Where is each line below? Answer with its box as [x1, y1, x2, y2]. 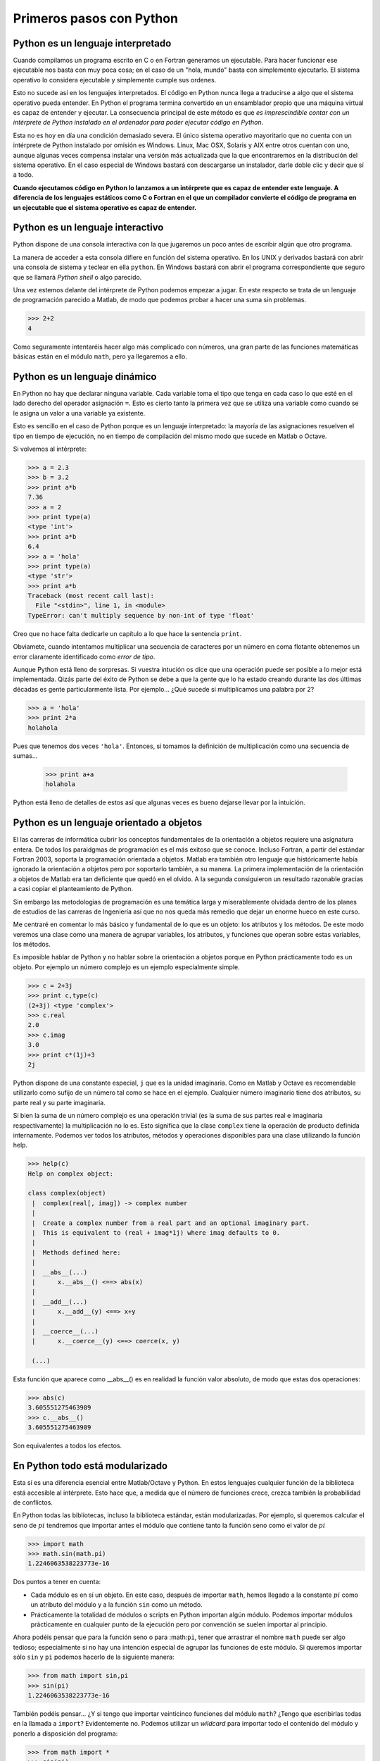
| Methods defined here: [32, 1248, 121, 1257]
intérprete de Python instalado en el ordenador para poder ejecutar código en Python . [13, 118, 264, 127]
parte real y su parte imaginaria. [13, 1098, 106, 1107]
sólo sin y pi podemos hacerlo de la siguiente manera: [13, 1653, 175, 1662]
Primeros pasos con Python [13, 11, 179, 26]
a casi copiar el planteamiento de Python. [13, 885, 134, 893]
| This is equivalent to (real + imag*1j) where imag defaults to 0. [32, 1229, 281, 1237]
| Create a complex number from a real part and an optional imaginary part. [32, 1219, 310, 1227]
